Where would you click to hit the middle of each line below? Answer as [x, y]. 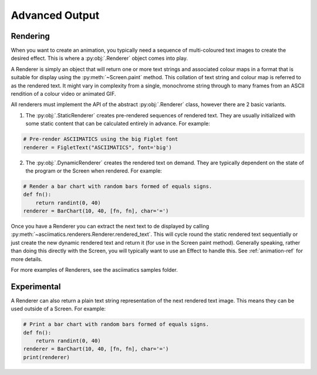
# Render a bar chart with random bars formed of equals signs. [118, 186]
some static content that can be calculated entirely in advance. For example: [118, 124]
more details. [27, 259]
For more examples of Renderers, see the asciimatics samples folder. [95, 270]
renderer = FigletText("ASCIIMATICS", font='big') [98, 147]
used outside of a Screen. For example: [58, 309]
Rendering [30, 36]
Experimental [36, 287]
